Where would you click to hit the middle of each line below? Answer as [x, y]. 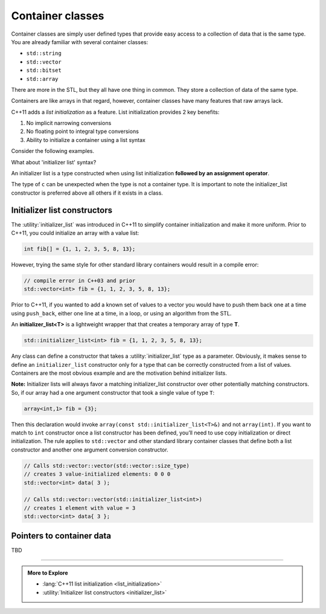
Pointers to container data [61, 536]
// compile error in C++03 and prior [80, 281]
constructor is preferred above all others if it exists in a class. [87, 193]
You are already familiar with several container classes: [80, 42]
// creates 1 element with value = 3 [80, 508]
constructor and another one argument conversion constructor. [90, 450]
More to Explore [48, 573]
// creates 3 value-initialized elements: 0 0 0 [97, 474]
